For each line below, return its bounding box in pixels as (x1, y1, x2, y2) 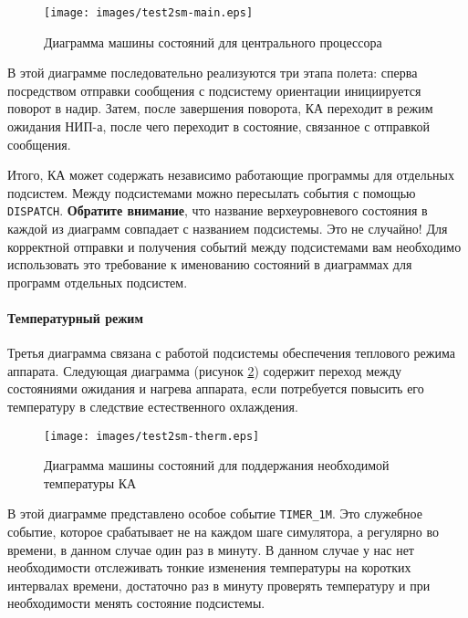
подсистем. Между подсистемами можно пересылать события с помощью (7, 183, 416, 202)
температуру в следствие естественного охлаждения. (7, 397, 298, 416)
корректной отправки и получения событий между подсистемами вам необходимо (7, 236, 462, 256)
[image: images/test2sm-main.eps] (44, 6, 254, 19)
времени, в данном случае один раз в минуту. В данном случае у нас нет (7, 539, 414, 559)
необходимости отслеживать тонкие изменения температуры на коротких (7, 558, 411, 577)
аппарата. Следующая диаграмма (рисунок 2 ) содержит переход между (7, 361, 402, 380)
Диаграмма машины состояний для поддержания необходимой (44, 456, 390, 475)
